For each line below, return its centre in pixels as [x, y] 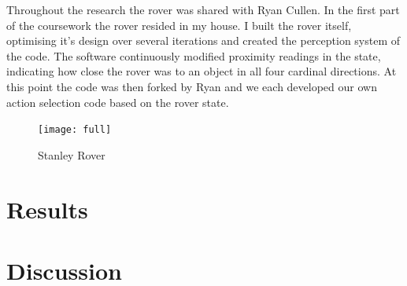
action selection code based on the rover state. [118, 102]
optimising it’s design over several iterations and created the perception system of [203, 40]
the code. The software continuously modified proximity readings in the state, [194, 55]
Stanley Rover [72, 154]
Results [47, 209]
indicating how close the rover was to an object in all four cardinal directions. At [202, 71]
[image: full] [75, 130]
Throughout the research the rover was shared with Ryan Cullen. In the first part [203, 9]
